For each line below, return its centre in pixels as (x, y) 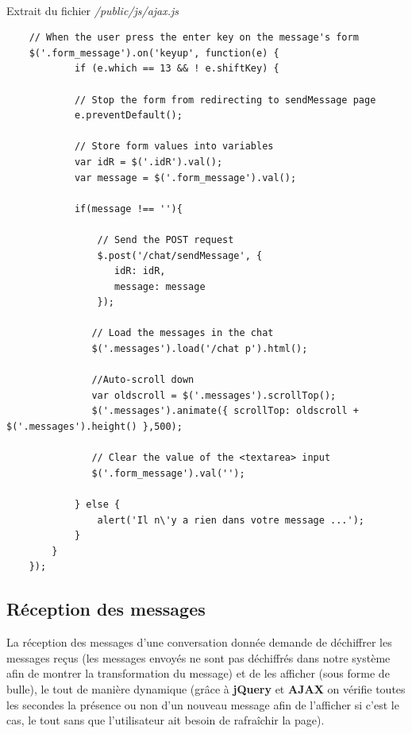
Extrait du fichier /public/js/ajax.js (93, 10)
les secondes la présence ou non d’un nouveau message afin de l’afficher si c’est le (203, 704)
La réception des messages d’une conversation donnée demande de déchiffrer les (199, 642)
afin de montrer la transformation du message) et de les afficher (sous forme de (198, 673)
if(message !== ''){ (128, 209)
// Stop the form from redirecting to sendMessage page (225, 100)
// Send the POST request (166, 240)
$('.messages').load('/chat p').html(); (200, 349)
